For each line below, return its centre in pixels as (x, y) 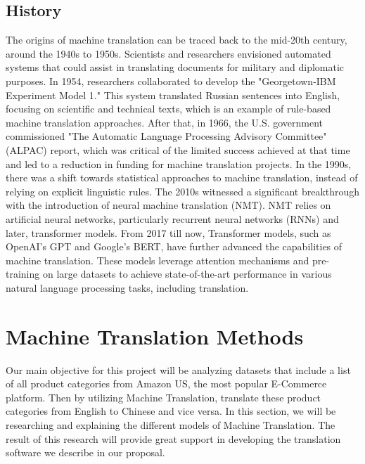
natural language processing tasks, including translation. (127, 287)
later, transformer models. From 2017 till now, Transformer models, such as (168, 232)
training (23, 274)
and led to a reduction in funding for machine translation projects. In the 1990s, (179, 163)
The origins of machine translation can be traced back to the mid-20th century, (177, 40)
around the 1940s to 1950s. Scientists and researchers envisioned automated (168, 53)
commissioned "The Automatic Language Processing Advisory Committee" (166, 136)
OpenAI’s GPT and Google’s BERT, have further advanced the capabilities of (174, 246)
